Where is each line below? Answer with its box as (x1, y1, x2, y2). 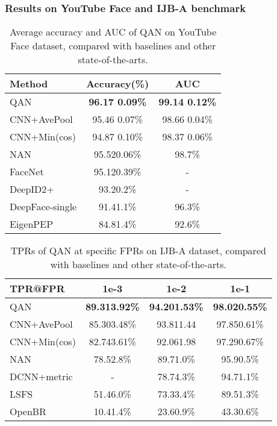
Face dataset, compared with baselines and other (10, 39, 216, 53)
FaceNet (10, 164, 44, 179)
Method (10, 77, 48, 91)
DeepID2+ (10, 182, 54, 196)
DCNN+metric (10, 369, 73, 384)
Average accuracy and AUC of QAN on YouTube (10, 25, 217, 39)
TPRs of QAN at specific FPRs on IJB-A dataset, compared (10, 243, 266, 258)
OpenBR (10, 404, 46, 419)
